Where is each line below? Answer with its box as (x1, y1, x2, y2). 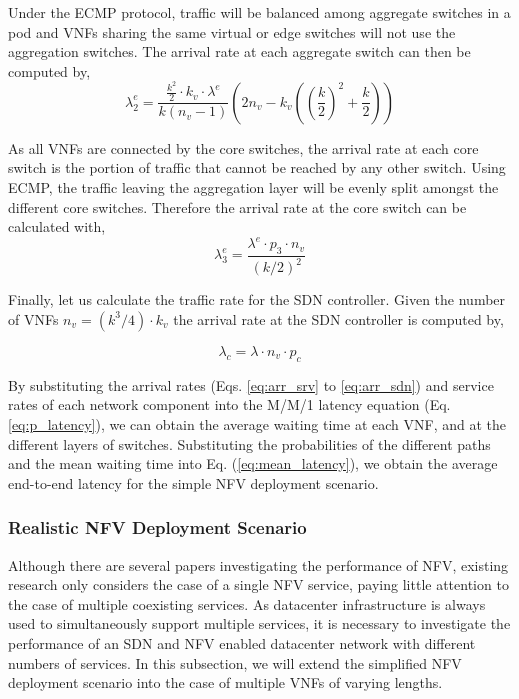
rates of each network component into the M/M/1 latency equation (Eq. (8, 394, 451, 415)
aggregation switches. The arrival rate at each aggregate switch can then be (8, 41, 471, 62)
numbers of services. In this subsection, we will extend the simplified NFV (8, 652, 462, 673)
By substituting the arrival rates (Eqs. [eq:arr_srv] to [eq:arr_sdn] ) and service (8, 374, 494, 395)
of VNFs (8, 308, 59, 329)
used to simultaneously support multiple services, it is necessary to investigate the (8, 613, 511, 634)
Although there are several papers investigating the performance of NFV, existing (8, 554, 509, 575)
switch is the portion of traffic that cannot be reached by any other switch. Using (8, 157, 506, 178)
